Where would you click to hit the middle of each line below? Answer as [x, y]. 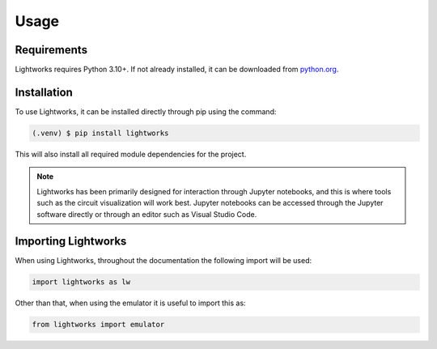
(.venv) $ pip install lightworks [100, 133]
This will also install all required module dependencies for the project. [131, 154]
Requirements [51, 50]
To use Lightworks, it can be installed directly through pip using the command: [146, 111]
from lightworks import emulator [98, 325]
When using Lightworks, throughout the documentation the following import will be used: [163, 261]
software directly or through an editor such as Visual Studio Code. [147, 214]
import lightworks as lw [81, 282]
